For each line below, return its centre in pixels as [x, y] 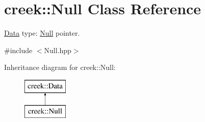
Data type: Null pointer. [42, 33]
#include [18, 50]
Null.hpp [58, 50]
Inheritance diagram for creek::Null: [60, 67]
